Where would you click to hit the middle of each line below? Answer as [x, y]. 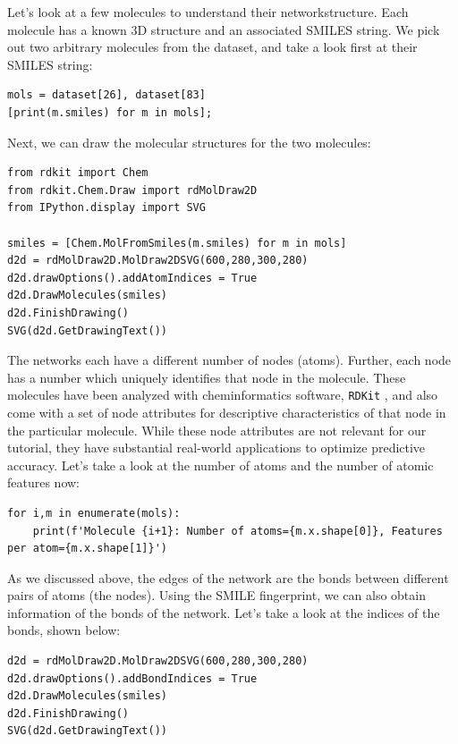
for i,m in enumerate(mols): [94, 513]
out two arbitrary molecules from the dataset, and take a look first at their [212, 47]
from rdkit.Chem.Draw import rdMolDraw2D [132, 190]
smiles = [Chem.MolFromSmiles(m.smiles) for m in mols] [177, 243]
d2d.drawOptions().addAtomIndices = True [132, 278]
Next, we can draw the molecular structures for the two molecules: [189, 142]
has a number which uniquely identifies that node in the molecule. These [207, 377]
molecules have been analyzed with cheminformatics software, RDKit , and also [223, 395]
